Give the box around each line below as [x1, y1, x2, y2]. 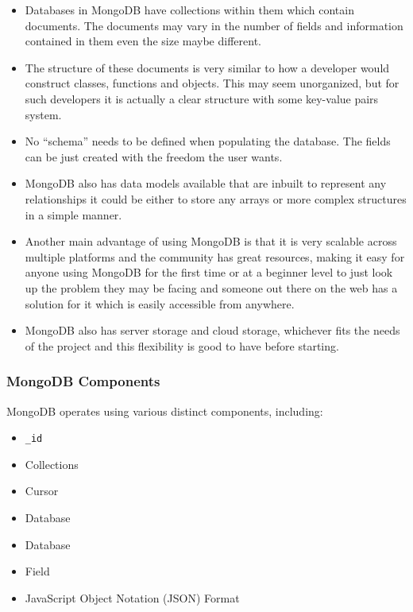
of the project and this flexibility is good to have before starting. [25, 337, 339, 354]
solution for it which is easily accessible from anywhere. [25, 295, 295, 312]
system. [25, 106, 62, 122]
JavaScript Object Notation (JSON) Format [25, 589, 240, 606]
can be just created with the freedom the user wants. [25, 148, 283, 165]
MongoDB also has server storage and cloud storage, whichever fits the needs [25, 322, 400, 339]
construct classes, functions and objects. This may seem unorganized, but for [25, 75, 399, 91]
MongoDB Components [6, 371, 160, 391]
